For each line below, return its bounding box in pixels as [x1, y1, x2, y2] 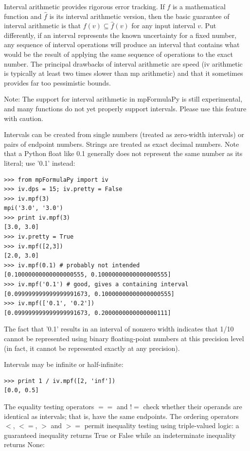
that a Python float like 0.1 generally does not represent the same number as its [4, 148, 243, 158]
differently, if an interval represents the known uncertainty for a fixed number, [4, 30, 237, 40]
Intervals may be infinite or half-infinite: [4, 359, 124, 369]
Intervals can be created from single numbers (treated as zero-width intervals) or [4, 129, 244, 139]
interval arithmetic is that [4, 20, 81, 31]
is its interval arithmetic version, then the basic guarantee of [49, 11, 230, 21]
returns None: [4, 439, 45, 450]
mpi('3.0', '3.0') [4, 205, 63, 212]
